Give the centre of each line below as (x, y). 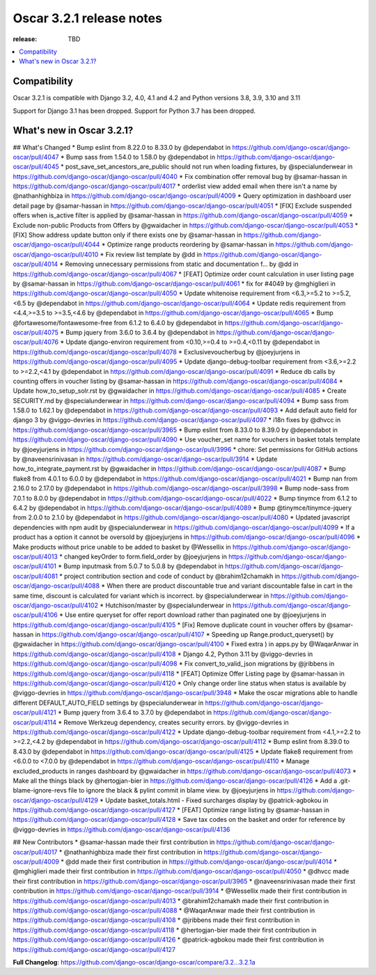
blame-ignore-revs (40, 790)
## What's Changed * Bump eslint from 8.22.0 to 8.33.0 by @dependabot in (122, 147)
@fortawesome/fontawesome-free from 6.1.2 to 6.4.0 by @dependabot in (118, 322)
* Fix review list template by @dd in (151, 254)
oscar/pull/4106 (36, 615)
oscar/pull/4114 (35, 722)
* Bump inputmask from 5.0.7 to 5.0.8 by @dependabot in (141, 566)
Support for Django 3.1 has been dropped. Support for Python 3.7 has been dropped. (134, 111)
